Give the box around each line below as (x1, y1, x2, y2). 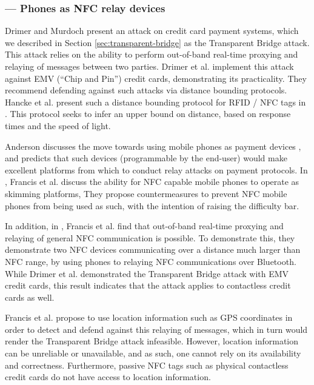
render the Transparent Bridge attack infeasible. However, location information (5, 335, 299, 347)
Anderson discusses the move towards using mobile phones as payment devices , (5, 139, 301, 152)
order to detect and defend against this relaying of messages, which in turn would (5, 323, 308, 335)
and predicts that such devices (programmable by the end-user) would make (5, 152, 287, 164)
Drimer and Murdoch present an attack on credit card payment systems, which (5, 24, 299, 37)
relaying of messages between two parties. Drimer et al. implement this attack (5, 60, 294, 72)
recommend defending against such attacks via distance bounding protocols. (5, 84, 287, 96)
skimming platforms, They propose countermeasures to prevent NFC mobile (5, 187, 287, 199)
